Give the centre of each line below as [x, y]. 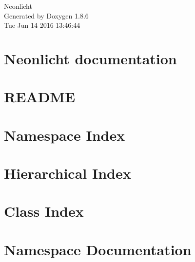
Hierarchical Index [68, 173]
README [40, 97]
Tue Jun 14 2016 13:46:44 [42, 25]
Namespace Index [65, 135]
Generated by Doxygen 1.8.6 [46, 15]
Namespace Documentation [98, 249]
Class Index [44, 211]
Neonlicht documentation [90, 58]
